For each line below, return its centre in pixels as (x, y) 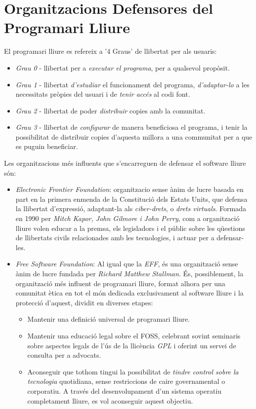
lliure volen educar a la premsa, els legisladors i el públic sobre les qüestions (130, 228)
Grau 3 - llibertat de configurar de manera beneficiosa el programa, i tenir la (131, 127)
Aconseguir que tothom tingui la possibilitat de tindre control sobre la (133, 371)
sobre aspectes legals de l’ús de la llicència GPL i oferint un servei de (132, 345)
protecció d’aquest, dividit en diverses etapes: (84, 302)
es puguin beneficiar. (47, 146)
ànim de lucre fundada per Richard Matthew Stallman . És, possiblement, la (129, 273)
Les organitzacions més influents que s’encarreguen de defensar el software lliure (125, 163)
